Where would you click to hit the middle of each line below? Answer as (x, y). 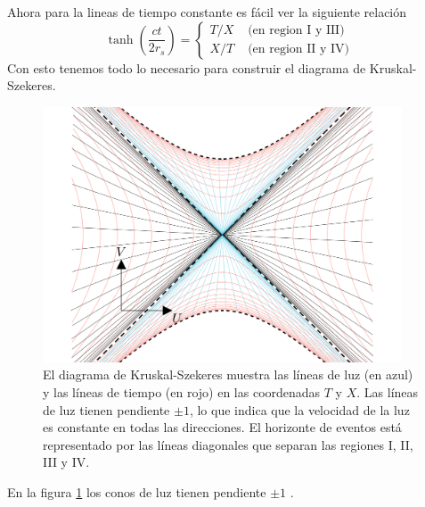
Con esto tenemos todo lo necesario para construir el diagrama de (187, 67)
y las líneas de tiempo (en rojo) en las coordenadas (182, 391)
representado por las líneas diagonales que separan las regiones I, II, (228, 444)
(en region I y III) (296, 31)
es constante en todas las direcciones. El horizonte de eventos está (222, 427)
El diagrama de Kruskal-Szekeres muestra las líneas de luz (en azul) (228, 374)
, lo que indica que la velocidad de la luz (299, 409)
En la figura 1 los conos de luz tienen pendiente (137, 491)
